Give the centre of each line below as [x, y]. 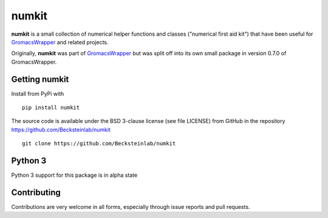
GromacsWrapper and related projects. [60, 42]
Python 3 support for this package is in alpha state [74, 175]
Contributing [36, 192]
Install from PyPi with [38, 93]
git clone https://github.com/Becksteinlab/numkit [99, 144]
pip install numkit [51, 108]
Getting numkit [40, 79]
